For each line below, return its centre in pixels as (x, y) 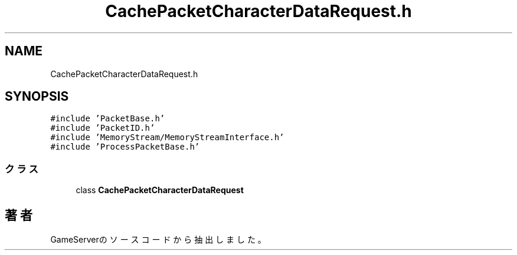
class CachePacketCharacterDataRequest (160, 190)
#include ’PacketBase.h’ (108, 119)
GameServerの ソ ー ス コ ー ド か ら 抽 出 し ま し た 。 (158, 240)
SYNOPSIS (37, 97)
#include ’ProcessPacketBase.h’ (125, 147)
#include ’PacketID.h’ (103, 128)
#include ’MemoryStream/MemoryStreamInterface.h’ (167, 138)
